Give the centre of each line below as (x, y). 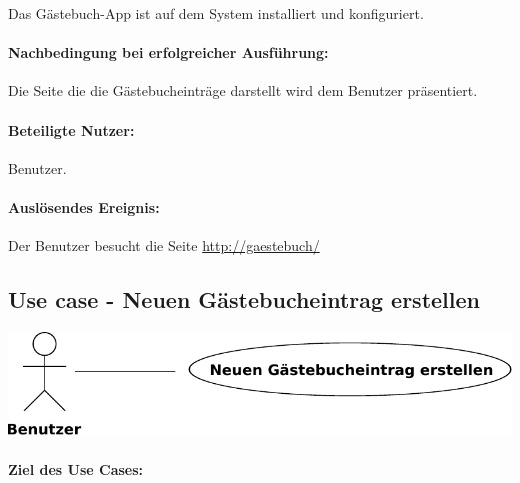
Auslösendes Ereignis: (84, 206)
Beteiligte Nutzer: (71, 129)
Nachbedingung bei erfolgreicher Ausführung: (168, 52)
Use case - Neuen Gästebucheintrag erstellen (244, 299)
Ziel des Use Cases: (76, 468)
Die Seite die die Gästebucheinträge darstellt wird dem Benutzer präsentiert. (243, 90)
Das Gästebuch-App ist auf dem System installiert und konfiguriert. (216, 13)
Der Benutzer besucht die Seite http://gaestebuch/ (164, 245)
